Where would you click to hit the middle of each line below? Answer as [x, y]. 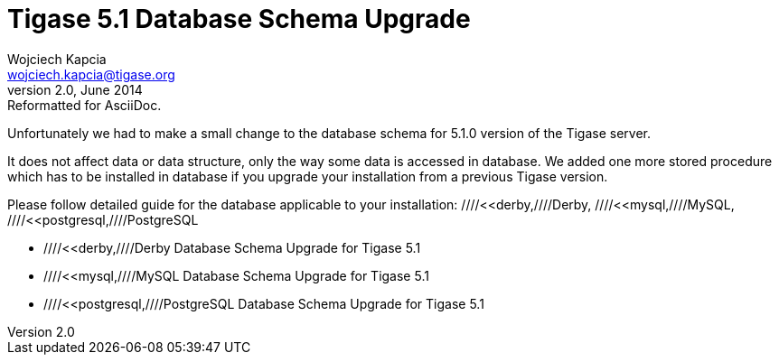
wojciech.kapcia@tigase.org [91, 74]
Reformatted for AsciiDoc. [84, 105]
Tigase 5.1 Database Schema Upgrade [239, 19]
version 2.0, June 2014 [75, 89]
